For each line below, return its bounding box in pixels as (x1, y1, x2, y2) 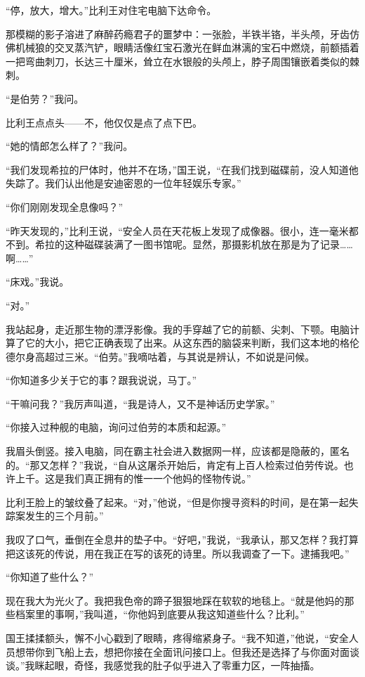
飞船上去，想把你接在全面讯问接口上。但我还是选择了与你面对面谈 (54, 644, 359, 659)
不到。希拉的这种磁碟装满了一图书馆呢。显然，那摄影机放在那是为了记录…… (6, 237, 353, 252)
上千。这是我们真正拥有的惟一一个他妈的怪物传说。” (15, 471, 251, 486)
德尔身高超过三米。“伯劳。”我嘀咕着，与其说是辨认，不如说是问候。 (6, 349, 315, 363)
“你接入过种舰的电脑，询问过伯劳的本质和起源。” (6, 420, 227, 434)
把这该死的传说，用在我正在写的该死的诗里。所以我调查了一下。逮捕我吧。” (6, 546, 350, 560)
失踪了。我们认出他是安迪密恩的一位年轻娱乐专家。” (6, 176, 241, 191)
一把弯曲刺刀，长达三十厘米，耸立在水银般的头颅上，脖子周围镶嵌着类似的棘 (6, 53, 359, 68)
